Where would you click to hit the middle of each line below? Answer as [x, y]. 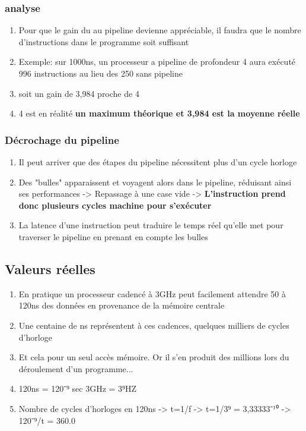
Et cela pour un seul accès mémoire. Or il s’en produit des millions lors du [154, 357]
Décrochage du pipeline [62, 139]
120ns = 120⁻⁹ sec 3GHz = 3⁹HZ [78, 388]
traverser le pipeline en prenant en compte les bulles [113, 236]
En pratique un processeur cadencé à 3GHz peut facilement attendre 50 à [152, 293]
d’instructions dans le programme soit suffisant [104, 41]
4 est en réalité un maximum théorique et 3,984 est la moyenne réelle [159, 113]
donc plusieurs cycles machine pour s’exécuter [115, 205]
